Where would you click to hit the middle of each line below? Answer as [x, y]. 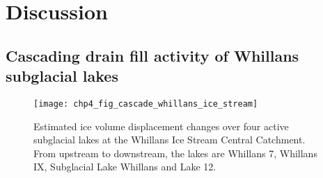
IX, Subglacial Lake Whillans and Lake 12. [125, 167]
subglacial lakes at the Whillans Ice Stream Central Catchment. [170, 140]
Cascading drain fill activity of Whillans [152, 55]
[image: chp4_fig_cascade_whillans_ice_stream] [146, 104]
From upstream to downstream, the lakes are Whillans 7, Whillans [175, 153]
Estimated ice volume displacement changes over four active [161, 126]
